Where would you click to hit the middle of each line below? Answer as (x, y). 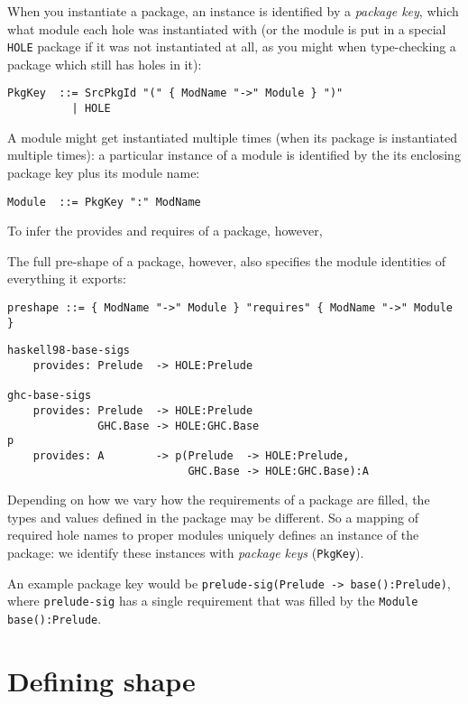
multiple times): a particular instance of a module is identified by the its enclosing (234, 155)
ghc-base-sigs (50, 396)
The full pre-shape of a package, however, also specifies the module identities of (227, 260)
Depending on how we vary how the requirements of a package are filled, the (219, 500)
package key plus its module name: (104, 172)
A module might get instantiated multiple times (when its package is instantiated (232, 137)
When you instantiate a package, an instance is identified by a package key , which (233, 11)
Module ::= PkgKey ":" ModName (104, 202)
